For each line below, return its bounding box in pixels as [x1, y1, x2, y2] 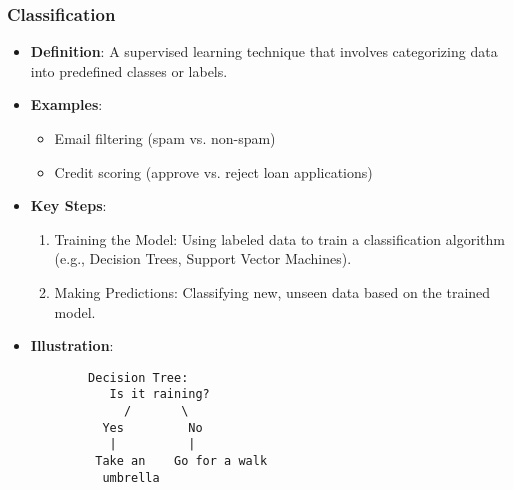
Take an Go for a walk [95, 454, 268, 469]
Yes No [102, 420, 203, 435]
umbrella [102, 470, 160, 485]
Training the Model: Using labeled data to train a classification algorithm [54, 228, 505, 249]
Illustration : [30, 335, 114, 356]
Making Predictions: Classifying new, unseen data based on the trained [54, 281, 491, 302]
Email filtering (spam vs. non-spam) [54, 128, 276, 148]
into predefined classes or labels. [30, 60, 228, 81]
